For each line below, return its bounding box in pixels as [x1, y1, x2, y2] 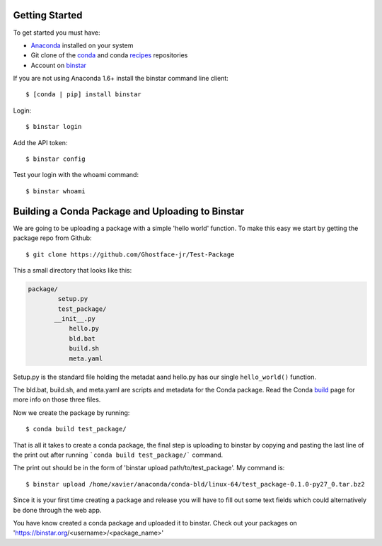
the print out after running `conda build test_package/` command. [13, 450, 224, 459]
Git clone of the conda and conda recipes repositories [30, 51, 188, 59]
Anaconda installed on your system [30, 41, 134, 50]
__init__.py [54, 315, 95, 323]
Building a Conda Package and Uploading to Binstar [13, 205, 245, 217]
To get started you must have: [13, 28, 100, 37]
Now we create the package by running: [13, 408, 130, 417]
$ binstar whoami [25, 187, 86, 195]
